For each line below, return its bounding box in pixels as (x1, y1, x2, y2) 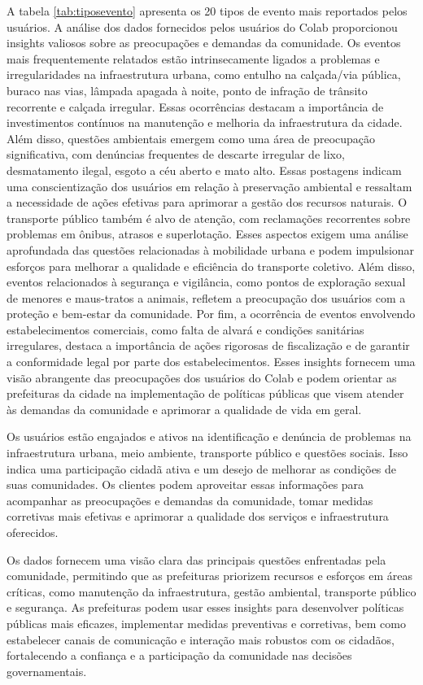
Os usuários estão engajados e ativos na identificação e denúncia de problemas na (7, 428, 412, 445)
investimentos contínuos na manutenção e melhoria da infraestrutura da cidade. (7, 114, 403, 131)
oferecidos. (7, 524, 59, 540)
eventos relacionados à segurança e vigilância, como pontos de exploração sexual (7, 273, 406, 290)
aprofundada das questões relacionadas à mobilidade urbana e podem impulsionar (7, 241, 415, 258)
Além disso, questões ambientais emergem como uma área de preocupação (7, 129, 376, 146)
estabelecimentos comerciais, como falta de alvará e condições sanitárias (7, 321, 364, 338)
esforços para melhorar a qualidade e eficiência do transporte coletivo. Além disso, (7, 257, 416, 274)
